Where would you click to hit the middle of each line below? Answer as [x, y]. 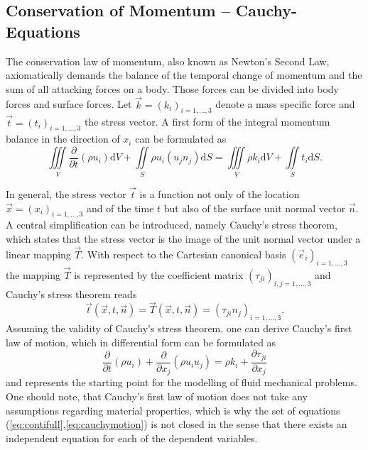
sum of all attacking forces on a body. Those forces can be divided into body [173, 88]
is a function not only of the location [220, 194]
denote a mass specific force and [285, 104]
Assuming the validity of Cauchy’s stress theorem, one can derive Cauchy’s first [179, 328]
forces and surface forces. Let [69, 104]
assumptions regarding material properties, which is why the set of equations [173, 410]
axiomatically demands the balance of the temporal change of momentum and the [184, 75]
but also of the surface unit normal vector [255, 208]
